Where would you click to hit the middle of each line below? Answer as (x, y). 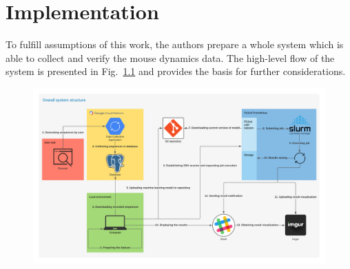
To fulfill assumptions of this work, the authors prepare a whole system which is (175, 44)
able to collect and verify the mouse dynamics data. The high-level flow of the (170, 57)
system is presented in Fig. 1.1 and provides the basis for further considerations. (176, 71)
